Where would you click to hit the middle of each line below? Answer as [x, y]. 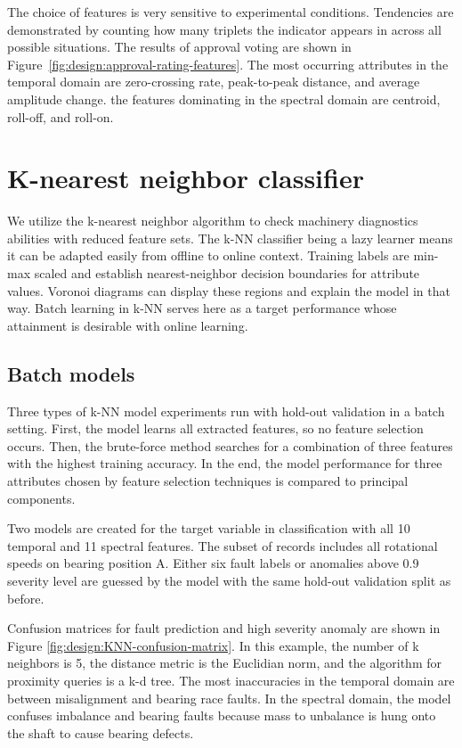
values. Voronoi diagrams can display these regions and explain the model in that [229, 290]
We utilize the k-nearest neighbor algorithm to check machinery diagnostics [213, 221]
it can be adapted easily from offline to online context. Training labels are [208, 255]
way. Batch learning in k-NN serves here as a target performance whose [202, 308]
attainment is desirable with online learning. [128, 325]
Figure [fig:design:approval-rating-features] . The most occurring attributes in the [228, 64]
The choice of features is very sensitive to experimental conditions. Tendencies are [231, 12]
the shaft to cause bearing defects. [101, 732]
